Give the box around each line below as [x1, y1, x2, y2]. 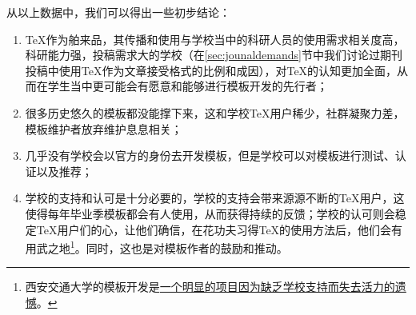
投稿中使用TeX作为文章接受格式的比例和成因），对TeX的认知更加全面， [25, 62, 398, 78]
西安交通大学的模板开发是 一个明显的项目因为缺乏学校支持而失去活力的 [25, 278, 395, 295]
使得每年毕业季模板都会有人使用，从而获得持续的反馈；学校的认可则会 [25, 205, 395, 221]
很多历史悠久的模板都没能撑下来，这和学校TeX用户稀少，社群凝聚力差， [25, 104, 405, 121]
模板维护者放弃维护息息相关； [25, 120, 182, 137]
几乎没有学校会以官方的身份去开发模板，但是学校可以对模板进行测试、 [25, 147, 395, 164]
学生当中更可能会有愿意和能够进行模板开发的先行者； [47, 78, 328, 94]
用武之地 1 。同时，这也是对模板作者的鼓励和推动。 [25, 237, 288, 256]
